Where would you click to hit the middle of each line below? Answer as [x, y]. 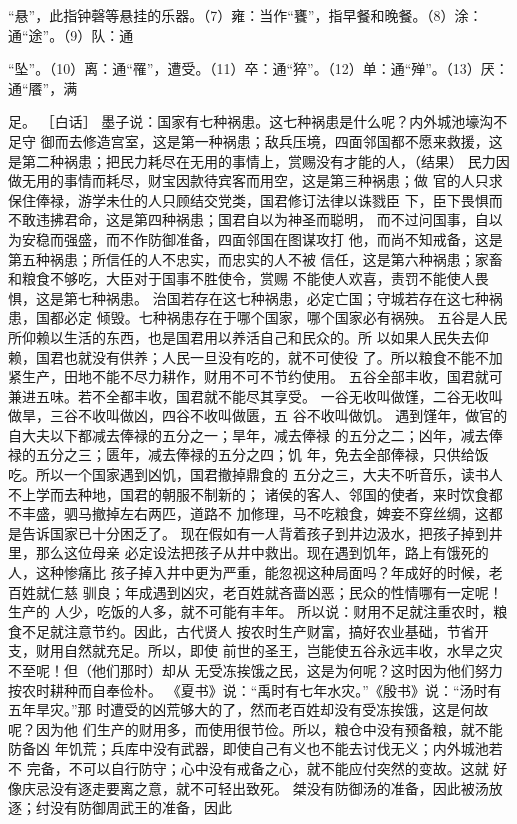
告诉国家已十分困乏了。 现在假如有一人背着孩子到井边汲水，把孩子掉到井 [262, 532]
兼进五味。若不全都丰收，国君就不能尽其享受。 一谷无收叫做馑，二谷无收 [248, 395]
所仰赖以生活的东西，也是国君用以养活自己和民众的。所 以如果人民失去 [241, 336]
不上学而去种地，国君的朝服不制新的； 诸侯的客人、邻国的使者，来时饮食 [248, 493]
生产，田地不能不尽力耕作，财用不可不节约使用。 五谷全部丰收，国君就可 [262, 376]
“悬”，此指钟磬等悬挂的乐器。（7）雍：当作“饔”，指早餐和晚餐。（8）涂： [245, 15]
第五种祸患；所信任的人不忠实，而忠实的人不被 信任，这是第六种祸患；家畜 [255, 258]
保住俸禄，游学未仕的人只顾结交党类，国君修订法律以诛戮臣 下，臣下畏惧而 [255, 199]
